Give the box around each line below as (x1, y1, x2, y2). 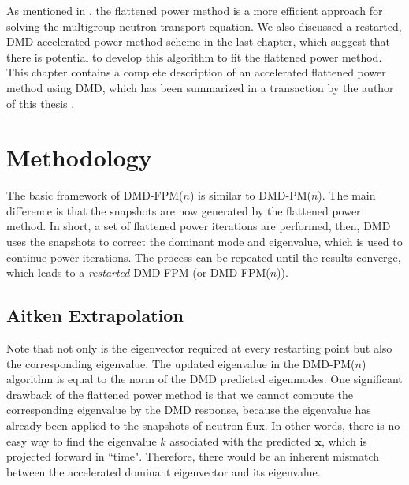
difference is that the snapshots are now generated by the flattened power (6, 202, 361, 218)
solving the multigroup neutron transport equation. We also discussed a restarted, (6, 17, 402, 34)
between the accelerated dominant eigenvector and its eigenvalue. (6, 463, 321, 479)
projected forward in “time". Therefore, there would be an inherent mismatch (6, 448, 380, 464)
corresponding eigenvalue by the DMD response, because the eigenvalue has (6, 401, 371, 418)
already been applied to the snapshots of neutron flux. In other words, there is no (6, 417, 400, 434)
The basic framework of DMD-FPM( (6, 187, 184, 203)
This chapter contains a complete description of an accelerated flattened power (6, 64, 386, 80)
